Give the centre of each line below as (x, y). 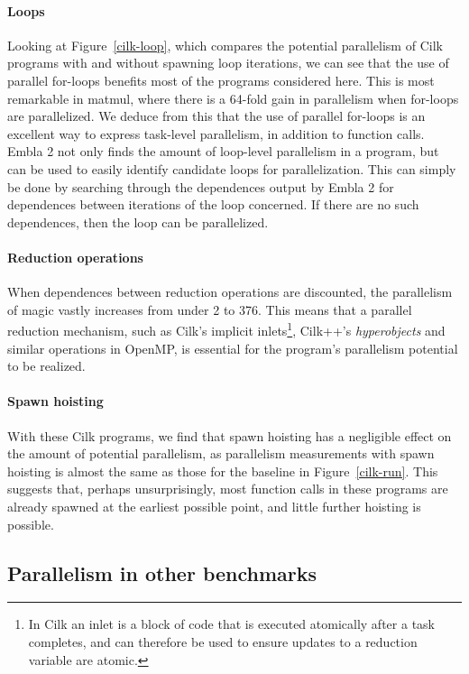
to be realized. (46, 366)
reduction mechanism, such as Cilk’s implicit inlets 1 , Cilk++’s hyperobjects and (226, 329)
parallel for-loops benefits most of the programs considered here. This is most (221, 80)
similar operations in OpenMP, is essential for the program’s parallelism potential (233, 348)
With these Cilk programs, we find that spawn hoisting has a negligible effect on (230, 435)
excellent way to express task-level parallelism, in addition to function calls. (216, 133)
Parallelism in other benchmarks (162, 572)
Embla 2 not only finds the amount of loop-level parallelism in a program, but (223, 151)
